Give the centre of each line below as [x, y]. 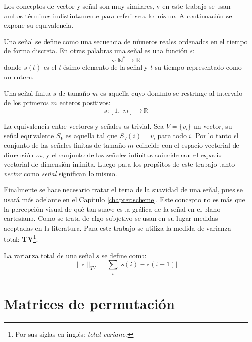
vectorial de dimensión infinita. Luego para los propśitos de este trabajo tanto [119, 164]
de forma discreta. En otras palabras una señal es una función [96, 51]
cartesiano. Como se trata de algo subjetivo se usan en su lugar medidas [111, 218]
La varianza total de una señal [49, 255]
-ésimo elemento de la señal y [105, 67]
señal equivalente [29, 135]
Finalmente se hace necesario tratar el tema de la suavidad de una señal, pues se [124, 190]
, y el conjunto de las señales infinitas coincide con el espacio [132, 154]
